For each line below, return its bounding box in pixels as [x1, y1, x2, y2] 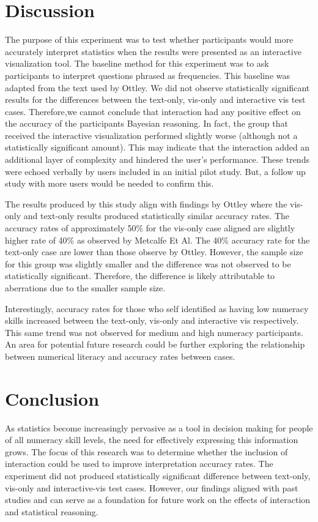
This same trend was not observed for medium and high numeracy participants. [5, 326, 303, 338]
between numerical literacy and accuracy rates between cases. [5, 349, 235, 362]
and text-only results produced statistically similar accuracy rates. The [23, 209, 289, 222]
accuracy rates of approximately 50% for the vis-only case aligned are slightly [5, 222, 295, 234]
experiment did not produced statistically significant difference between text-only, [5, 469, 311, 482]
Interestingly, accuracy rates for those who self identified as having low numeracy [5, 302, 309, 315]
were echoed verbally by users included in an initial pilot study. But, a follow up [5, 165, 306, 177]
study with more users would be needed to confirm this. [5, 177, 214, 190]
